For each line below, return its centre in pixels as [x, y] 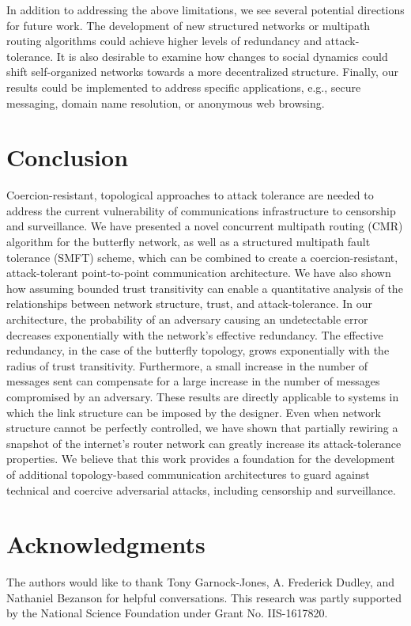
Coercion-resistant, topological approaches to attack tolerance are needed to [190, 195]
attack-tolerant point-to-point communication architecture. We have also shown [199, 273]
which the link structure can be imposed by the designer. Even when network [194, 412]
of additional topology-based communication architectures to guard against [188, 474]
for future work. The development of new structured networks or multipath [189, 25]
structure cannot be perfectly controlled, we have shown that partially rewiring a [202, 428]
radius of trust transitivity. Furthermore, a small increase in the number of [187, 365]
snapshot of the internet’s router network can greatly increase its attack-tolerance [204, 443]
